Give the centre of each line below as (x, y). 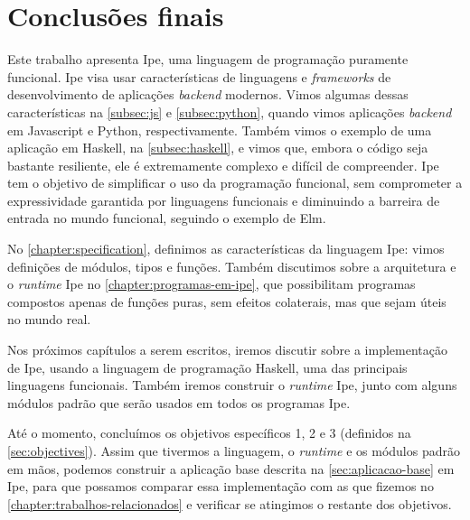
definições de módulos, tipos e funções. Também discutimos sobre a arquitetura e (232, 266)
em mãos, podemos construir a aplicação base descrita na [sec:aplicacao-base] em (231, 468)
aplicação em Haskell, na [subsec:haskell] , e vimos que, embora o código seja (218, 148)
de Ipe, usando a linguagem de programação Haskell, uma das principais (207, 367)
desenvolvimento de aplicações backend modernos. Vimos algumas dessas (208, 94)
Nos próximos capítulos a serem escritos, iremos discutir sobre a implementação (227, 350)
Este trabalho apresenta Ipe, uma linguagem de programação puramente (208, 59)
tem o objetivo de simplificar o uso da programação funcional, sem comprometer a (235, 183)
